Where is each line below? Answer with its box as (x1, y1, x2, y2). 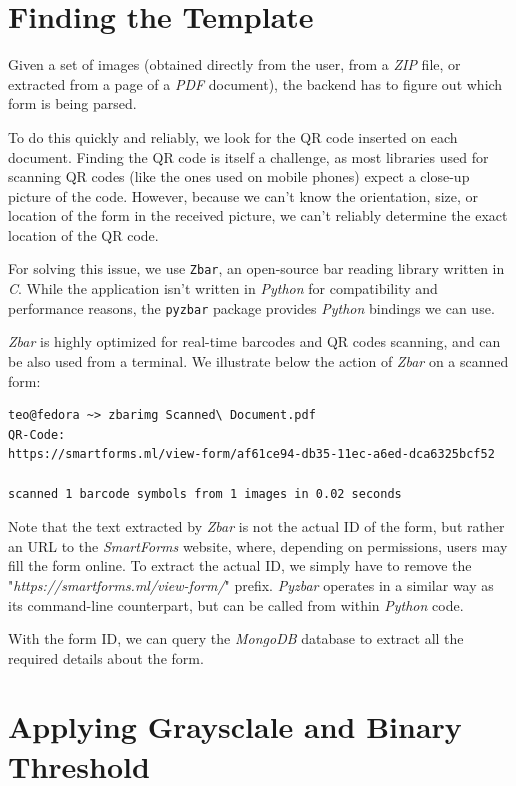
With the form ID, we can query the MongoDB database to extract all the (8, 628, 464, 649)
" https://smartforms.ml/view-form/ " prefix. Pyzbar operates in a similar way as (8, 574, 494, 595)
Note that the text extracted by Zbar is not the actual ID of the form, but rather (8, 516, 505, 537)
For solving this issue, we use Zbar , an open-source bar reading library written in (8, 258, 505, 279)
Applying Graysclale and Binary (8, 706, 462, 747)
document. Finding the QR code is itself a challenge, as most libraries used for (8, 146, 489, 167)
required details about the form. (8, 647, 204, 668)
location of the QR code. (8, 224, 159, 245)
